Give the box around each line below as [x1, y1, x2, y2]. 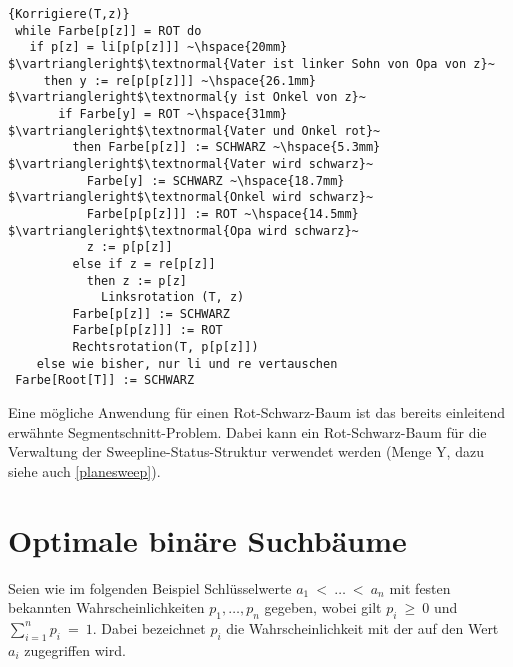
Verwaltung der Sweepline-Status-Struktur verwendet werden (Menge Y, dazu [8, 441, 484, 462]
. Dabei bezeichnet [92, 617, 206, 638]
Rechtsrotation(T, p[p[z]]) [72, 340, 259, 355]
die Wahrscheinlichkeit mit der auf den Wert [226, 617, 499, 638]
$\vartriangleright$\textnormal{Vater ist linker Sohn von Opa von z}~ [8, 56, 495, 71]
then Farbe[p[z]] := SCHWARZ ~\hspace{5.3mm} [72, 140, 381, 155]
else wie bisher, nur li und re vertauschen [36, 356, 338, 371]
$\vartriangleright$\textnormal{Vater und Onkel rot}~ [8, 123, 381, 138]
